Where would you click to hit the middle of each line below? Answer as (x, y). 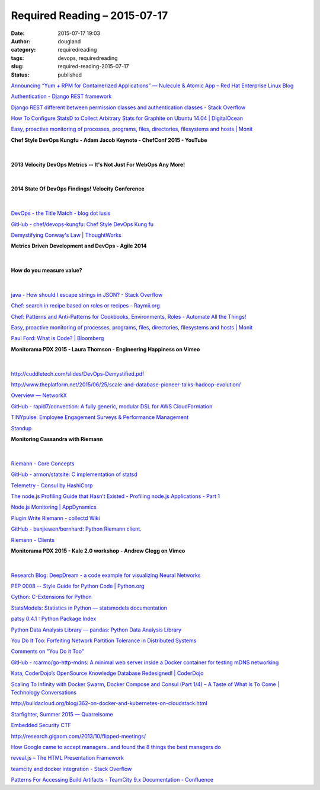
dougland (69, 41)
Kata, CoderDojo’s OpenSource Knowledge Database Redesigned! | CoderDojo (107, 673)
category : (23, 50)
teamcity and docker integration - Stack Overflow (71, 769)
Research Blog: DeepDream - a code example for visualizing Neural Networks (106, 575)
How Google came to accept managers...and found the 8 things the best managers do (116, 747)
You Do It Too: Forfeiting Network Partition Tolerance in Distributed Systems (104, 640)
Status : (20, 75)
